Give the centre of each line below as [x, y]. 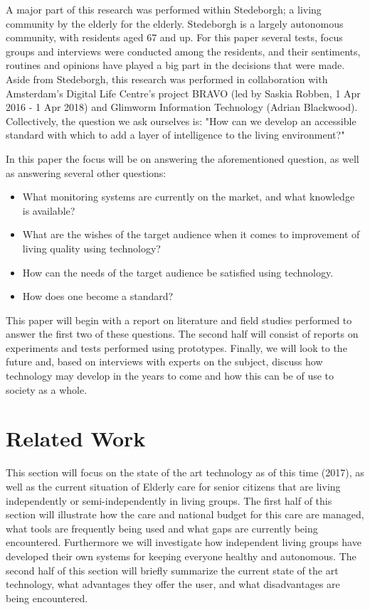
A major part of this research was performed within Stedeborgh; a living [164, 9]
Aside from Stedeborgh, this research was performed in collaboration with [167, 79]
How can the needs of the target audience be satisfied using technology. [178, 272]
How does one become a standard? [98, 296]
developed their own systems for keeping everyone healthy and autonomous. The [181, 556]
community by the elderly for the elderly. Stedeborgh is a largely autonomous [175, 23]
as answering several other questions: [86, 172]
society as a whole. [47, 389]
